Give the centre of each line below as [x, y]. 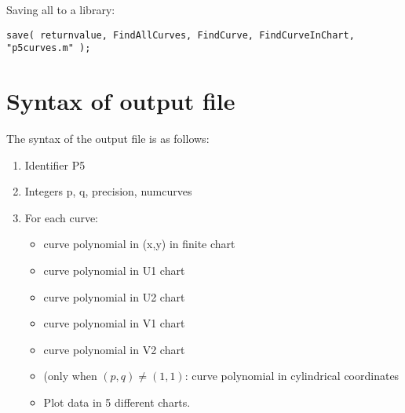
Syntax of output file [121, 101]
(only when [70, 376]
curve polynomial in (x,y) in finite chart [139, 244]
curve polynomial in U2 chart [114, 296]
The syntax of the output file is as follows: [108, 139]
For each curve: [62, 217]
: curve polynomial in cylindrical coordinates [292, 376]
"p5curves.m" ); [49, 48]
